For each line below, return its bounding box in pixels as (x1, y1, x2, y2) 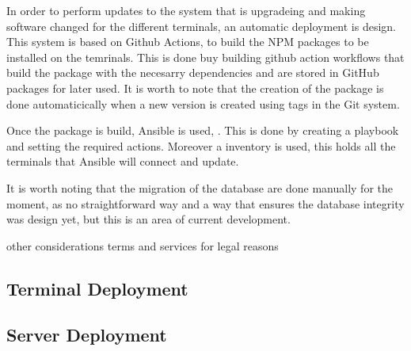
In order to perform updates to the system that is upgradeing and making (6, 2, 366, 18)
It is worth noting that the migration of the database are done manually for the (6, 179, 393, 196)
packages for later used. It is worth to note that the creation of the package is (6, 79, 384, 96)
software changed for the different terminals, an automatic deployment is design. (6, 17, 396, 34)
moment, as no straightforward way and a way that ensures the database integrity (6, 195, 405, 212)
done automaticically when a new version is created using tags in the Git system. (6, 95, 400, 112)
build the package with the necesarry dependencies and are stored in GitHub (6, 64, 379, 81)
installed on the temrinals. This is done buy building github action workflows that (6, 48, 405, 65)
